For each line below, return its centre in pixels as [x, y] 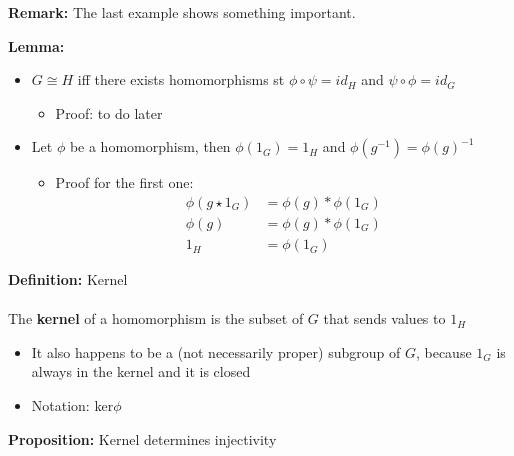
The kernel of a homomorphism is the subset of [156, 318]
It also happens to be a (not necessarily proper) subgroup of [216, 351]
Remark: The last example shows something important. [182, 12]
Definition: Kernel [68, 279]
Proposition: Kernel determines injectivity [142, 438]
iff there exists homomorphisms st [181, 79]
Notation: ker [72, 405]
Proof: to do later [109, 112]
